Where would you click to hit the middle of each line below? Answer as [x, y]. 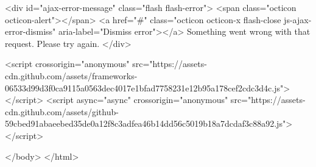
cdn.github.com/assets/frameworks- [71, 75]
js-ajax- [298, 19]
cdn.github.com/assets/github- [62, 111]
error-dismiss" [30, 31]
